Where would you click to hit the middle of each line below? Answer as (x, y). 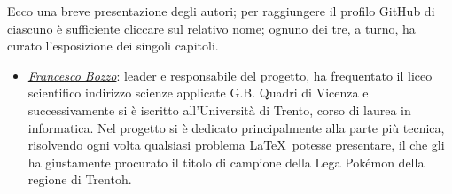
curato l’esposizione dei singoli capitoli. (113, 46)
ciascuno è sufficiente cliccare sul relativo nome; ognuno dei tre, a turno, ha (211, 28)
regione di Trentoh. (80, 179)
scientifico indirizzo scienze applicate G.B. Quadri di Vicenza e (198, 93)
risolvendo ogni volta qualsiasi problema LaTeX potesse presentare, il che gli (236, 145)
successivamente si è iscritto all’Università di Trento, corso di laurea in (219, 109)
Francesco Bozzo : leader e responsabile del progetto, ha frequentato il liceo (230, 75)
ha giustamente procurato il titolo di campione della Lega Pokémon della (226, 162)
